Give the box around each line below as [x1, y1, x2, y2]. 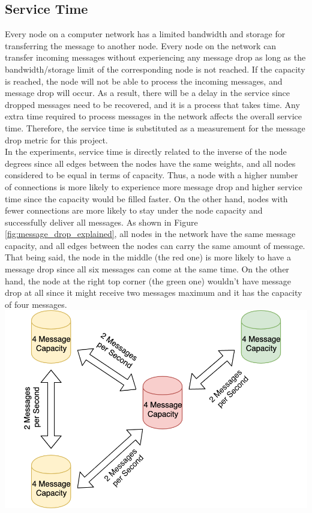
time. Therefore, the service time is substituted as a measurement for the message [5, 121, 305, 134]
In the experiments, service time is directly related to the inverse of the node [5, 145, 287, 158]
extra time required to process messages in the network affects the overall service [5, 110, 302, 122]
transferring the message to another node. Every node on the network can [5, 39, 277, 52]
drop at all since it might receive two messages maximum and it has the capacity [5, 286, 302, 299]
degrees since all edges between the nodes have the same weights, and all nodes [5, 157, 296, 169]
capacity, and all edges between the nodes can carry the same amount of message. [5, 239, 305, 251]
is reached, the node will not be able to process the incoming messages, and [5, 74, 283, 87]
